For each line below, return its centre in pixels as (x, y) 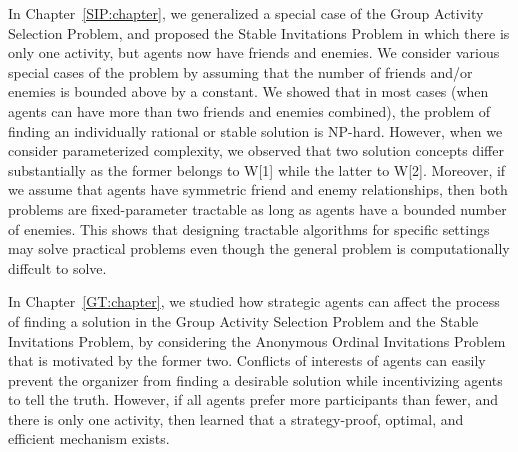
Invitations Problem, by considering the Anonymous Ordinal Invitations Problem (257, 340)
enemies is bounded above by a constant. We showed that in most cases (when (248, 91)
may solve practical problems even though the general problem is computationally (259, 248)
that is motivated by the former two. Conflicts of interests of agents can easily (247, 360)
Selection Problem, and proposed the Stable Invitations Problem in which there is (259, 32)
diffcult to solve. (57, 267)
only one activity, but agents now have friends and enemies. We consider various (254, 52)
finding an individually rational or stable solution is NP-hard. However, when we (255, 130)
